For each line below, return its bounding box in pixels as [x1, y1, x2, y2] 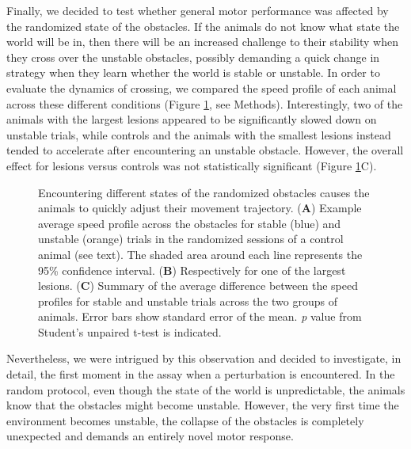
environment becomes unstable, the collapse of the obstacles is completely [6, 412, 364, 428]
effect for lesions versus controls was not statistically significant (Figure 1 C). [6, 157, 377, 173]
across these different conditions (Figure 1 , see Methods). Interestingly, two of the [6, 95, 403, 112]
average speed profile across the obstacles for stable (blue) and [38, 215, 341, 231]
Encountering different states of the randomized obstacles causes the [38, 184, 370, 200]
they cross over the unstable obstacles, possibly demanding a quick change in [6, 48, 380, 65]
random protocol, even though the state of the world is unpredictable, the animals [6, 381, 405, 398]
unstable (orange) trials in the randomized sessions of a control [38, 230, 344, 247]
